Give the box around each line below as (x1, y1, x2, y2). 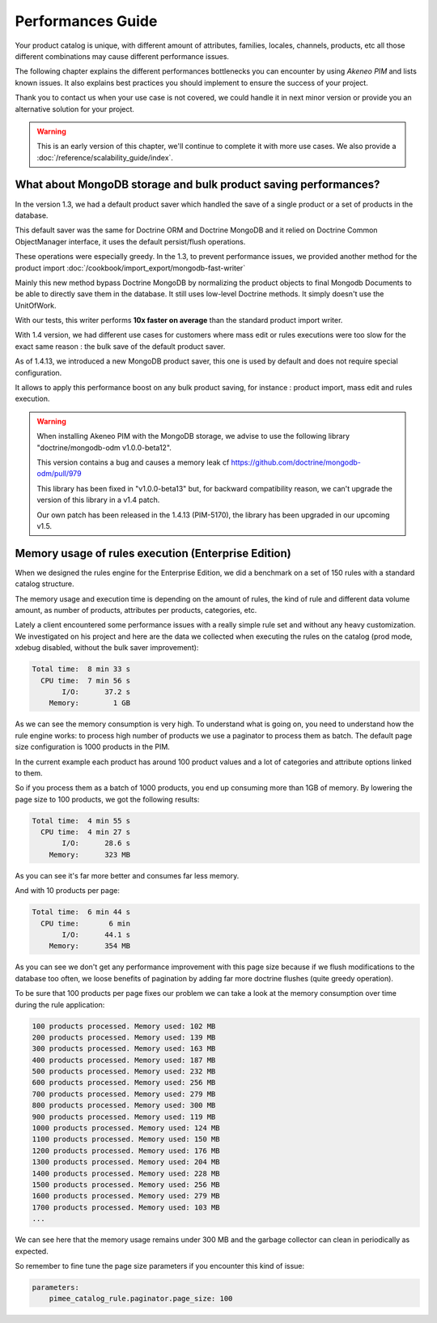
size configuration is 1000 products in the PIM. (15, 742, 170, 752)
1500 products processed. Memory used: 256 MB (32, 1180, 220, 1189)
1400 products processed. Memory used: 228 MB (32, 1168, 220, 1178)
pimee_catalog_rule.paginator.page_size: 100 (49, 1294, 233, 1304)
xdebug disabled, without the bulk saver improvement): (15, 643, 199, 653)
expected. (15, 1246, 49, 1256)
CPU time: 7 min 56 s (40, 676, 131, 685)
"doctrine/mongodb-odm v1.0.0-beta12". (36, 442, 172, 453)
